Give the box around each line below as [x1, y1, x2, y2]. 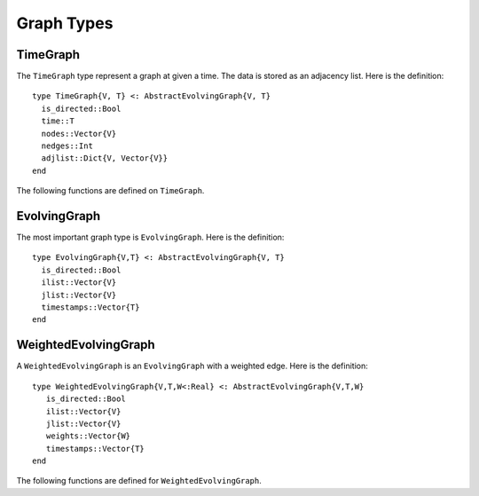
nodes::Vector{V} [41, 129, 117, 138]
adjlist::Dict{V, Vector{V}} [41, 154, 169, 163]
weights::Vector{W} [45, 431, 131, 441]
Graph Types [16, 13, 114, 33]
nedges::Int [41, 141, 93, 151]
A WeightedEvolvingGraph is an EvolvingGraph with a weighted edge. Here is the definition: [16, 360, 368, 372]
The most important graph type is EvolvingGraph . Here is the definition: [16, 232, 285, 243]
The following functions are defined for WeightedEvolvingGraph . [16, 476, 262, 486]
